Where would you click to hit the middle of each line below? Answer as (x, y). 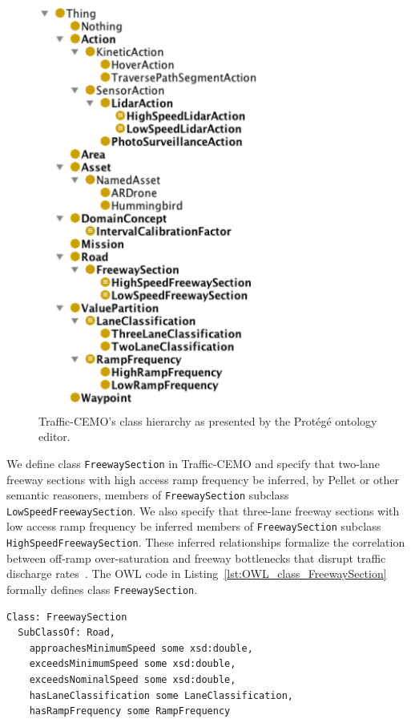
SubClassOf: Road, (67, 633)
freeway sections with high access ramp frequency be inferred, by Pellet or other (203, 479)
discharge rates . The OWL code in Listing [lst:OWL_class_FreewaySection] (197, 574)
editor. (54, 436)
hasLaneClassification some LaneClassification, (161, 695)
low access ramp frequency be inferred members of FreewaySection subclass (194, 526)
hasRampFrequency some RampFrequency (130, 711)
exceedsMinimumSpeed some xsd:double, (133, 664)
